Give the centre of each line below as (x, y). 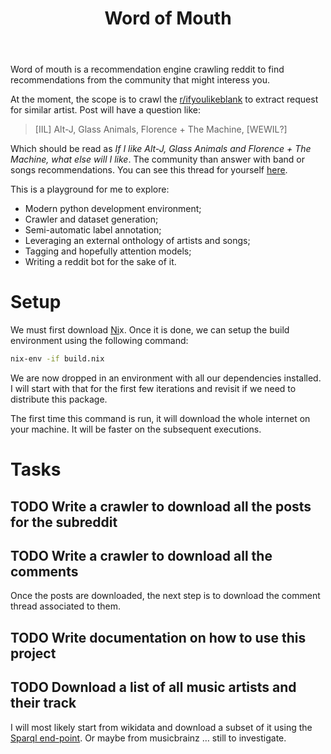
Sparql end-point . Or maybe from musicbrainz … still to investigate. (148, 738)
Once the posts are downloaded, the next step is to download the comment (165, 596)
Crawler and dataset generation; (91, 219)
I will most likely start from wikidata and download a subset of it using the (161, 727)
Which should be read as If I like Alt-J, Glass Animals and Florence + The (161, 149)
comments (44, 571)
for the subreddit (64, 522)
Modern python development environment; (113, 209)
